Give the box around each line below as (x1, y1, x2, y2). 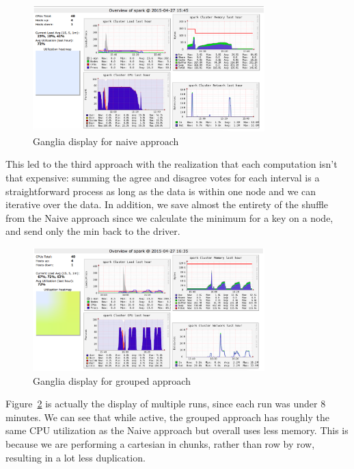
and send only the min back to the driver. (5, 224, 180, 238)
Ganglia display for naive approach (33, 134, 179, 148)
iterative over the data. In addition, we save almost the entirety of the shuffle (5, 197, 329, 212)
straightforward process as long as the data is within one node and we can (5, 183, 316, 198)
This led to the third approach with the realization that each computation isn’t (5, 157, 338, 171)
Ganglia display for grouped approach (33, 373, 191, 388)
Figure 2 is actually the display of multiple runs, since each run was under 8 (5, 396, 326, 411)
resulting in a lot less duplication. (5, 450, 146, 464)
